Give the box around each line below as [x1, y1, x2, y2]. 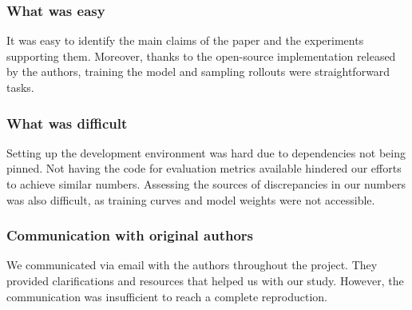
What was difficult [6, 113, 128, 133]
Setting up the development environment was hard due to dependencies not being [6, 144, 406, 161]
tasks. [6, 79, 34, 95]
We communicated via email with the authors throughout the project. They [6, 256, 378, 273]
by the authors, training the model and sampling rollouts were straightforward [6, 63, 390, 80]
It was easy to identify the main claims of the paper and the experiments [6, 32, 364, 49]
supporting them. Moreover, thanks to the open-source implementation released [6, 47, 396, 64]
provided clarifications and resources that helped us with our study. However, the [6, 272, 404, 288]
